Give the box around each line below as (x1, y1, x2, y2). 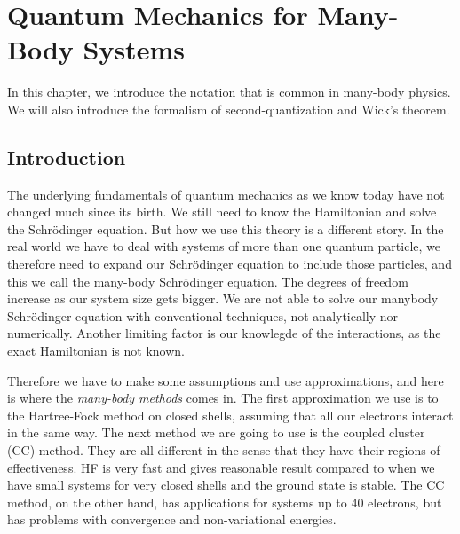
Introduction (7, 143, 126, 170)
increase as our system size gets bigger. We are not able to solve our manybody (7, 289, 439, 308)
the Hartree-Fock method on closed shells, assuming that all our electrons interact (7, 405, 454, 424)
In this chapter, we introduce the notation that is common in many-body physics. (7, 82, 451, 101)
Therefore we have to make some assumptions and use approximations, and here (7, 371, 444, 389)
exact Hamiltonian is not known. (7, 342, 185, 360)
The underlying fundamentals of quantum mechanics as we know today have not (7, 185, 445, 203)
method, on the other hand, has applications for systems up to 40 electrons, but (7, 492, 442, 511)
